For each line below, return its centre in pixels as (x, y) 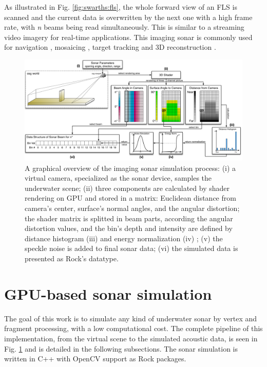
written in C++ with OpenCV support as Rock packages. (95, 359)
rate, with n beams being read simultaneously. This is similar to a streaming (124, 27)
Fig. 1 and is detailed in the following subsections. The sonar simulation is (121, 348)
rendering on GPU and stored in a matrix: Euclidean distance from (130, 198)
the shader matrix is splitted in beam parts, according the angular (129, 218)
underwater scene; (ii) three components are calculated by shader (127, 188)
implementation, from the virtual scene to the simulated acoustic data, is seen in (131, 338)
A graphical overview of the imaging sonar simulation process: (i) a (130, 168)
